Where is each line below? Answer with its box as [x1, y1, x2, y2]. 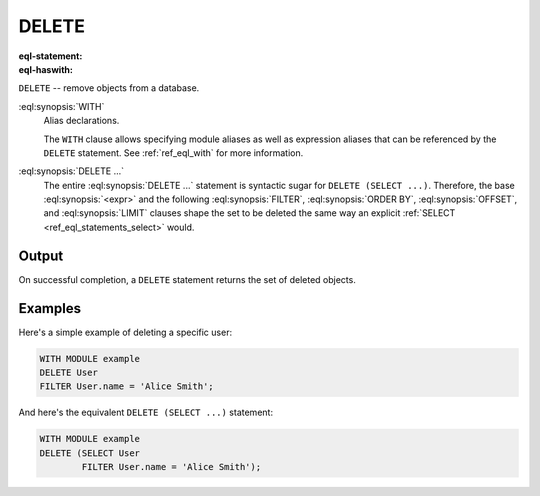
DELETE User [39, 367, 99, 379]
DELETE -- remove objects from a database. [18, 82, 200, 94]
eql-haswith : [18, 63, 74, 75]
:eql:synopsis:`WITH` [18, 100, 105, 112]
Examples [18, 300, 82, 317]
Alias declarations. [43, 115, 120, 127]
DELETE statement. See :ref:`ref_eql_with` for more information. [43, 146, 304, 159]
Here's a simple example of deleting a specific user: [18, 326, 233, 338]
